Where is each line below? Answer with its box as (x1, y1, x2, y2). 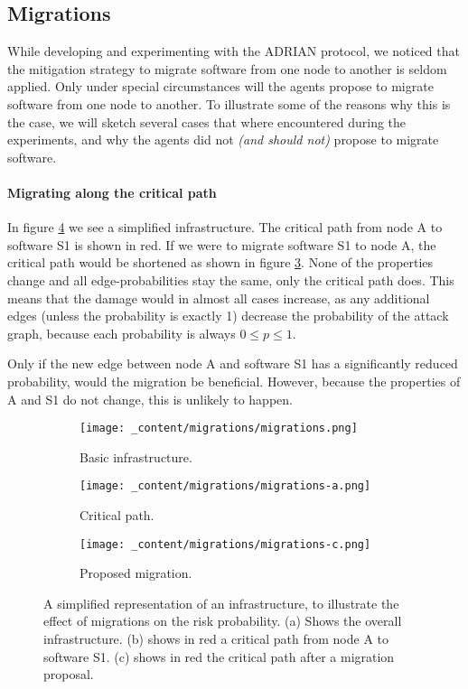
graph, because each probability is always (7, 323, 236, 342)
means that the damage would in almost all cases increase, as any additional (7, 288, 430, 307)
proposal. (43, 665, 94, 684)
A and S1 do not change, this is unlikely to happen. (7, 389, 293, 408)
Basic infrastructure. (80, 447, 192, 466)
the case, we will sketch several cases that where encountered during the (7, 112, 407, 131)
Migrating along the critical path (7, 182, 217, 201)
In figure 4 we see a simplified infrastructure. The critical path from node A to (7, 218, 443, 237)
